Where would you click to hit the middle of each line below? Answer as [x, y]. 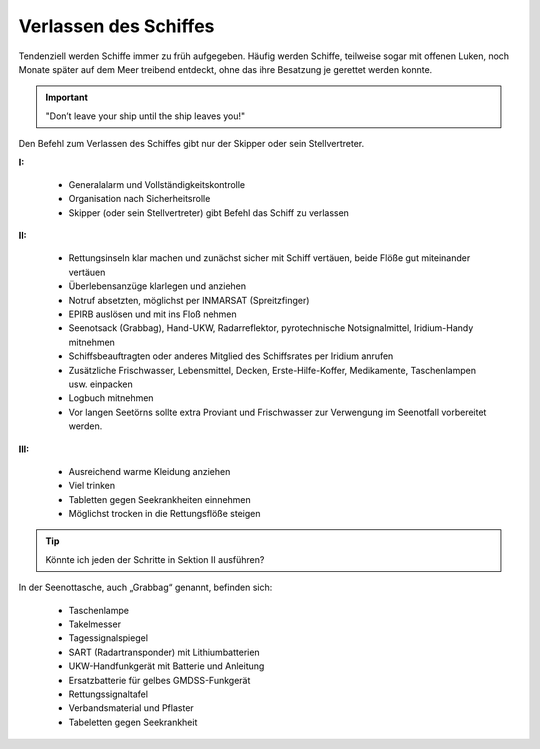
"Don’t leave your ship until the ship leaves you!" [145, 116]
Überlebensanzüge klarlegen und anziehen [157, 286]
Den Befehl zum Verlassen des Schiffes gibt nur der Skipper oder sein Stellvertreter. [191, 144]
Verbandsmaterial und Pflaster [131, 708]
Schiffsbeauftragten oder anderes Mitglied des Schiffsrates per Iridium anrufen [231, 356]
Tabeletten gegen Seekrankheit [133, 722]
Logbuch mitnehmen [111, 398]
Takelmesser [95, 624]
